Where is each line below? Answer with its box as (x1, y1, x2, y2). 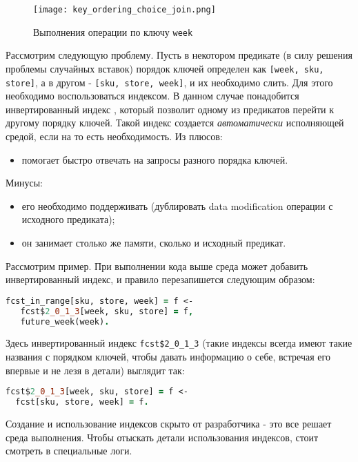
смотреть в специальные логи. (6, 443, 132, 458)
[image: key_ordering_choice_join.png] (33, 5, 216, 15)
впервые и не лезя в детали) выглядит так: (6, 363, 185, 377)
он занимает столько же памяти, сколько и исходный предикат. (21, 235, 286, 249)
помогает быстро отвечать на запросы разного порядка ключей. (21, 152, 288, 166)
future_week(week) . (20, 316, 110, 327)
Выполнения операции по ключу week (33, 24, 193, 39)
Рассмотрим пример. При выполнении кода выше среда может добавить (6, 258, 308, 273)
